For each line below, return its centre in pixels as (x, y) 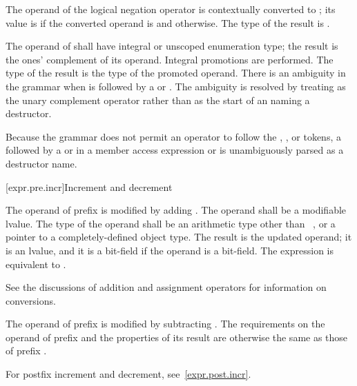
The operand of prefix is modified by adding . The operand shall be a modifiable (176, 210)
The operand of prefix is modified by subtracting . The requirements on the (165, 324)
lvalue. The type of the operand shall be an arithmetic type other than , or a (171, 223)
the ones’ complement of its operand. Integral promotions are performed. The (170, 59)
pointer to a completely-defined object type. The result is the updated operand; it (179, 237)
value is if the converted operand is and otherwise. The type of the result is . (168, 22)
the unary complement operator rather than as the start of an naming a (158, 100)
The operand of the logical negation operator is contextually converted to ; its (171, 9)
